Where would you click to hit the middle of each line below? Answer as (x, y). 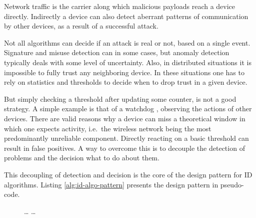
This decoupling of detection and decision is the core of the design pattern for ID (128, 174)
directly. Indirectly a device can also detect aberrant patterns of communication (126, 16)
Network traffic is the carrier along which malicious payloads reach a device (120, 6)
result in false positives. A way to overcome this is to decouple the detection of (124, 148)
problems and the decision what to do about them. (82, 158)
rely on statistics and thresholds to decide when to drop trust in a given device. (126, 82)
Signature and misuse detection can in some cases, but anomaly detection (117, 52)
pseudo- (232, 184)
